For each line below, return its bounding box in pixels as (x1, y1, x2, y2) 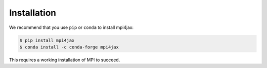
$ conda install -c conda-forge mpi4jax (19, 44, 119, 50)
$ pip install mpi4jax (19, 37, 75, 43)
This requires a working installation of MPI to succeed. (9, 57, 120, 63)
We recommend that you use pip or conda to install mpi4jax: (9, 24, 133, 30)
